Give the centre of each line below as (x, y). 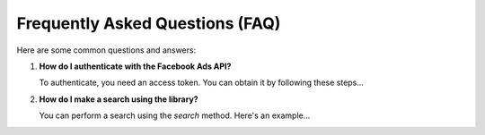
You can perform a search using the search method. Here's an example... (175, 115)
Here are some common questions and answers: (106, 50)
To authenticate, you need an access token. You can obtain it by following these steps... (201, 83)
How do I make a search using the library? (119, 99)
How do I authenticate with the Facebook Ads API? (135, 66)
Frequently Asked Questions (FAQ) (149, 23)
